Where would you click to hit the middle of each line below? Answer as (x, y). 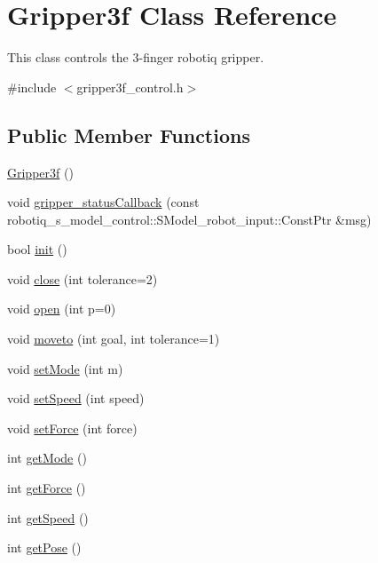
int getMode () (47, 458)
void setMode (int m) (65, 368)
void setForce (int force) (72, 428)
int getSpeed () (48, 517)
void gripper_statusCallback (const (103, 202)
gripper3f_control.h (130, 87)
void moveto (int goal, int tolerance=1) (114, 339)
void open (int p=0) (62, 309)
